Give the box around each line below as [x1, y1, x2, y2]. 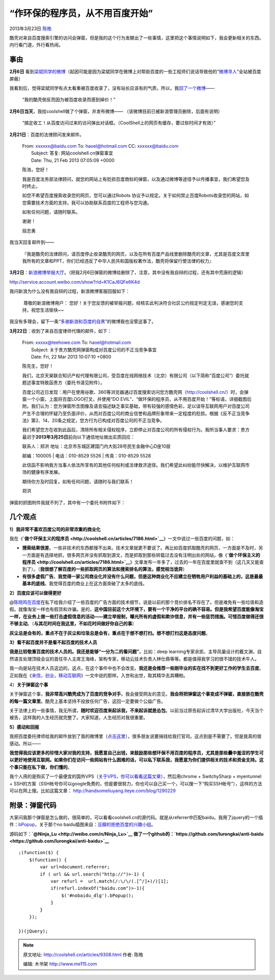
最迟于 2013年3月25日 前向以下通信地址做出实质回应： [22, 433, 135, 440]
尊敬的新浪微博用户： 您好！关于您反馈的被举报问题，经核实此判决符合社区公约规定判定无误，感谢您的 [23, 300, 239, 306]
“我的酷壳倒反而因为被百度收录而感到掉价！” [22, 97, 116, 103]
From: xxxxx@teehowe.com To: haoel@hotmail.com [22, 339, 131, 346]
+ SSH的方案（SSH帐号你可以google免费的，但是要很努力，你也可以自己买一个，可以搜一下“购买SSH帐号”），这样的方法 [9, 780, 262, 786]
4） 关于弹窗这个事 [9, 682, 48, 688]
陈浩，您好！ [22, 167, 49, 173]
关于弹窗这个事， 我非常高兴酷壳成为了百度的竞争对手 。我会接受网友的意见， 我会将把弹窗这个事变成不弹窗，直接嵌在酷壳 [9, 691, 264, 697]
